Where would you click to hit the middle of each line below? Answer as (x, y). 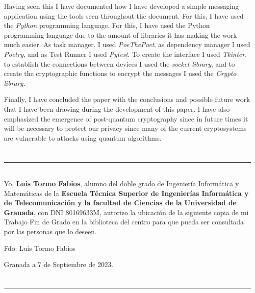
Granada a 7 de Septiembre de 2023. (59, 264)
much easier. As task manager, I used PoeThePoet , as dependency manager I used (127, 44)
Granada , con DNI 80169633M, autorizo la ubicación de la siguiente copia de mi (126, 212)
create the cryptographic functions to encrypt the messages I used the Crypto (120, 73)
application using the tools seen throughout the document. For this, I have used (124, 15)
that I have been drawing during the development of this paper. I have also (117, 109)
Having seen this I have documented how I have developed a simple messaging (122, 6)
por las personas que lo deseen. (50, 232)
